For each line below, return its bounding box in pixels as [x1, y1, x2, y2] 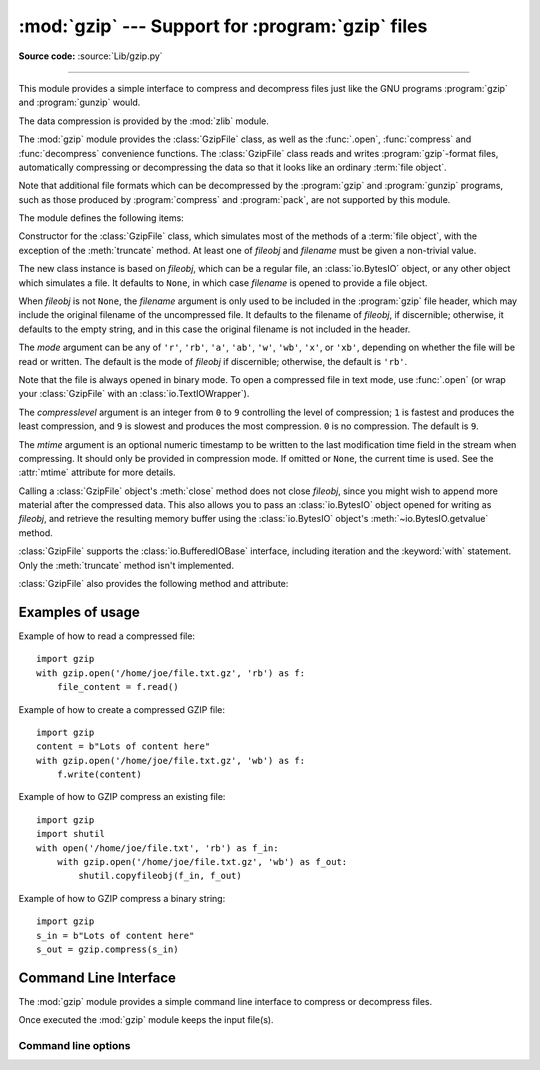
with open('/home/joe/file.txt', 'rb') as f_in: [36, 842, 279, 854]
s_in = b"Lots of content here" [36, 930, 195, 941]
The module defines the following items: [18, 212, 184, 224]
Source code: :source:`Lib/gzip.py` [18, 50, 164, 62]
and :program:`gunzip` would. [18, 96, 141, 109]
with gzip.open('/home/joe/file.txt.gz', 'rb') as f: [36, 667, 305, 679]
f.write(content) [56, 769, 142, 780]
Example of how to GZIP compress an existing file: [18, 791, 226, 803]
